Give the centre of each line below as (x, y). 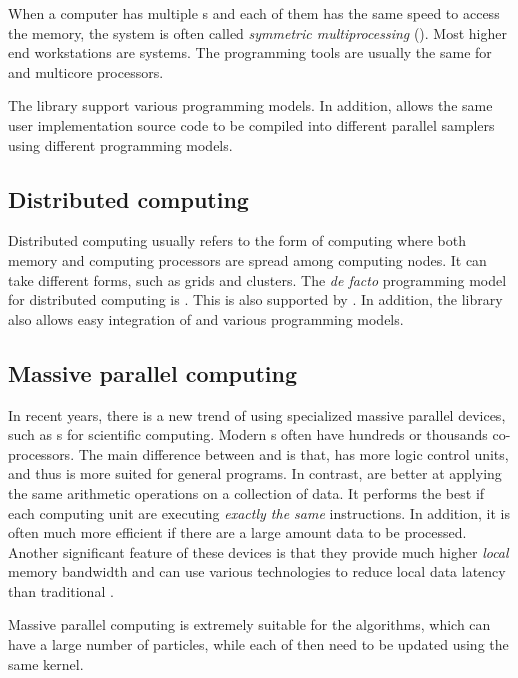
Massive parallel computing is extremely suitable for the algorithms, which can (249, 624)
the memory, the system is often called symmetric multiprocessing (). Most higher (257, 32)
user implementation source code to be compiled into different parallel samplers (251, 124)
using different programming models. (120, 144)
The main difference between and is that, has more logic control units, (293, 453)
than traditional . (61, 590)
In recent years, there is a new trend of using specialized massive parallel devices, (257, 414)
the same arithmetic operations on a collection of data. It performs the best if (246, 492)
